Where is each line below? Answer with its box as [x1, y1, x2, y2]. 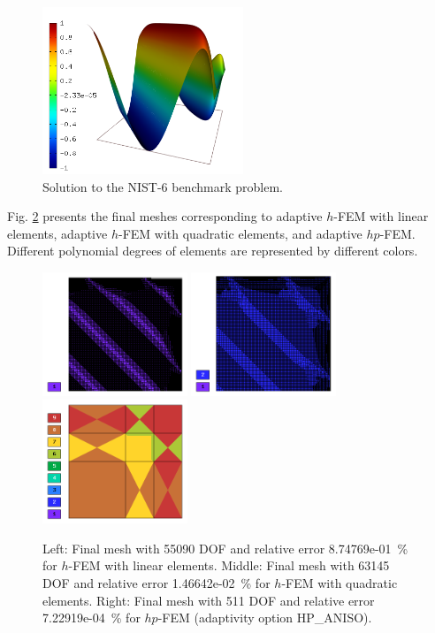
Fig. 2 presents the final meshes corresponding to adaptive [7, 207, 323, 225]
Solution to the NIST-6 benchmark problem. [42, 177, 283, 195]
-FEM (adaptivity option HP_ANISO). [157, 608, 372, 627]
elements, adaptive [7, 224, 108, 242]
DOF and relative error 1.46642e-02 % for [42, 573, 271, 591]
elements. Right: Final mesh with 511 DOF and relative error [42, 591, 375, 609]
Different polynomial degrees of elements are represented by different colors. [7, 241, 418, 260]
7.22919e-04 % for [42, 608, 141, 627]
